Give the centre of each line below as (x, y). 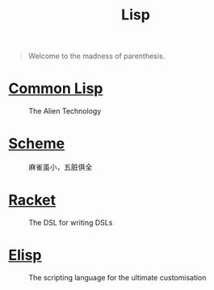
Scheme (37, 144)
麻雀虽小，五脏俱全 (61, 167)
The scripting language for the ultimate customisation (117, 277)
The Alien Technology (65, 111)
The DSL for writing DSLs (71, 223)
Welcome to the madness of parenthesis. (97, 56)
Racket (32, 200)
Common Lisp (56, 88)
